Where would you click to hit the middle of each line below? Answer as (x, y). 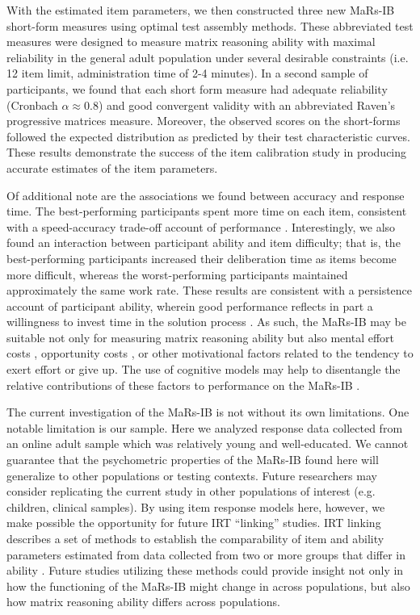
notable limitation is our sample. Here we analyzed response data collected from (205, 427)
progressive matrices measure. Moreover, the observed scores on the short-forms (204, 121)
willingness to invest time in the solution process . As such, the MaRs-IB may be (206, 322)
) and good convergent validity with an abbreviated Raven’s (247, 105)
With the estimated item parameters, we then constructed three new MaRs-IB (201, 10)
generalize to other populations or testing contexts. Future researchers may (192, 475)
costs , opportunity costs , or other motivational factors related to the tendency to (210, 353)
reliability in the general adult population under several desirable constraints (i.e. (208, 57)
